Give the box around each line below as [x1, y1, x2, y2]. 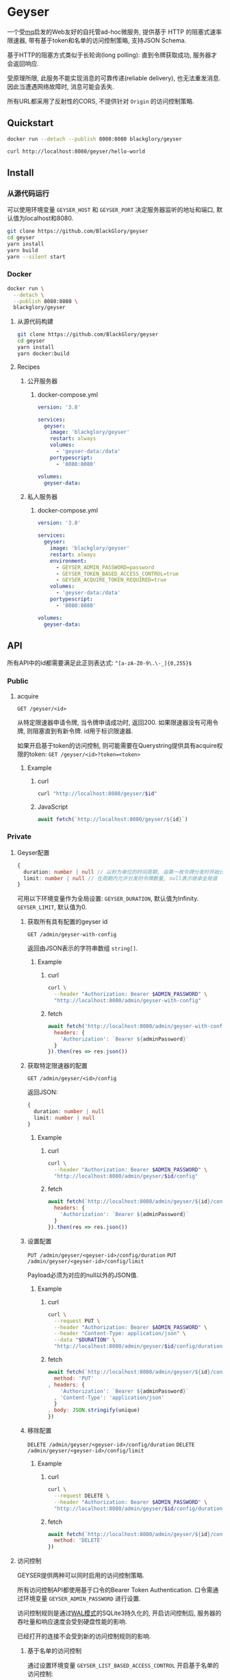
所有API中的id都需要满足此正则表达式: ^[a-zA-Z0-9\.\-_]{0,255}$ [7, 659, 192, 667]
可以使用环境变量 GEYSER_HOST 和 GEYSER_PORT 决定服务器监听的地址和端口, [7, 206, 216, 214]
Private [7, 832, 32, 842]
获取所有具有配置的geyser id [27, 918, 108, 926]
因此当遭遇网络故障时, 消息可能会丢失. [7, 82, 115, 90]
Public [7, 677, 29, 686]
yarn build [7, 247, 38, 254]
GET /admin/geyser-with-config [27, 932, 117, 938]
